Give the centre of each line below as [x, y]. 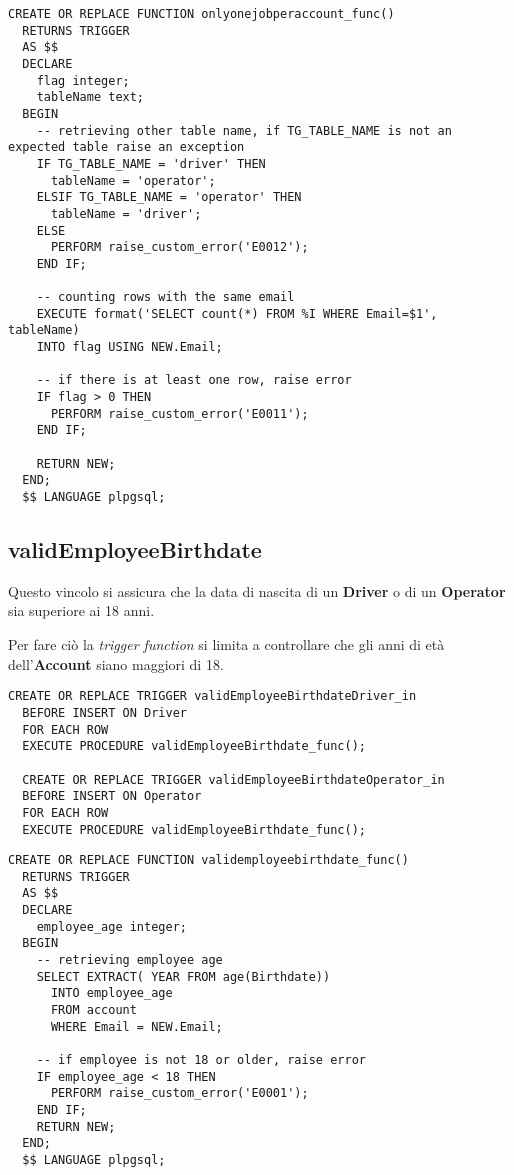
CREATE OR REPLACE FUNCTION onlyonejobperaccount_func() [201, 14]
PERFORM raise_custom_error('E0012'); [179, 247]
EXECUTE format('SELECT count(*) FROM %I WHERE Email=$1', [237, 313]
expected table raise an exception [126, 147]
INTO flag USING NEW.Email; [129, 347]
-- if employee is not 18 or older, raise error [201, 1060]
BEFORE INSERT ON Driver [104, 712]
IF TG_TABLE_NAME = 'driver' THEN [151, 163]
